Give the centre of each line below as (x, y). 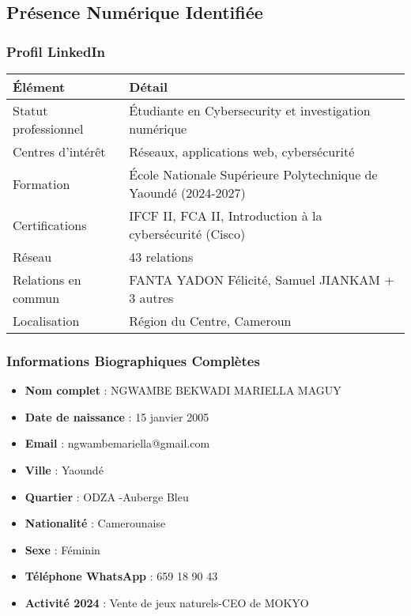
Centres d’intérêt (59, 151)
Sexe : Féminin (62, 549)
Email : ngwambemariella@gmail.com (117, 443)
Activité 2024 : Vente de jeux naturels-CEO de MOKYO (167, 602)
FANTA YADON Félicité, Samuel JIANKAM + (262, 280)
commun (36, 298)
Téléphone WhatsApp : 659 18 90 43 (121, 576)
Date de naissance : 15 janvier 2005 (117, 416)
